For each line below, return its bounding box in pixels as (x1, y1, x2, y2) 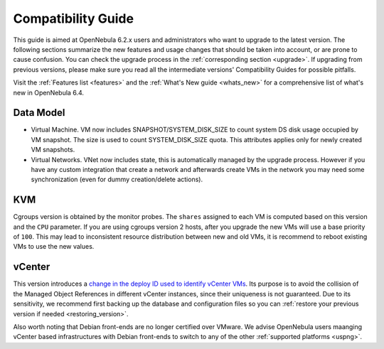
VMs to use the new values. (13, 242, 95, 251)
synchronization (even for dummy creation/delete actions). (31, 175, 203, 184)
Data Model (13, 107, 65, 119)
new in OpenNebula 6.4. (13, 88, 85, 97)
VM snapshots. (31, 146, 75, 154)
